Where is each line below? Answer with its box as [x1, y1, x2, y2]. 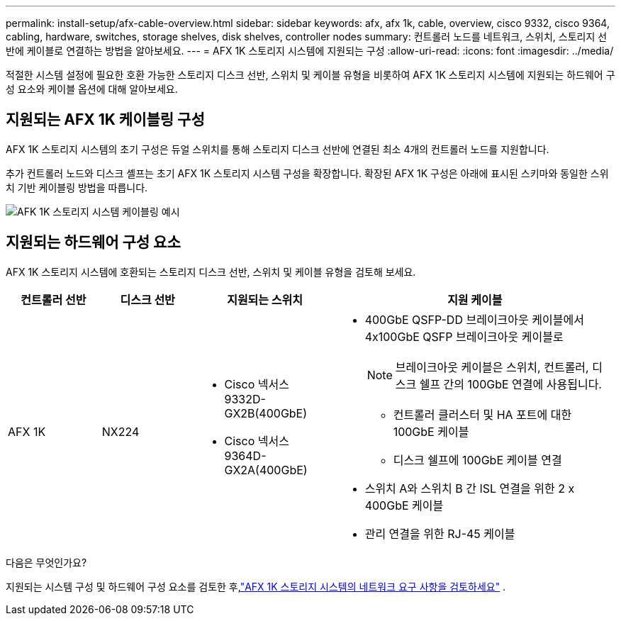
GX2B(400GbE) [224, 405, 308, 420]
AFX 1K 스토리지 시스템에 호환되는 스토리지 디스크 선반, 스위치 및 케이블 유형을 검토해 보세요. [6, 265, 416, 278]
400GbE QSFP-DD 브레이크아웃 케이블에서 [364, 312, 584, 327]
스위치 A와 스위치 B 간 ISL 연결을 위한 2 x [364, 481, 575, 496]
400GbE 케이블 [364, 498, 444, 513]
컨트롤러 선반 [21, 292, 86, 307]
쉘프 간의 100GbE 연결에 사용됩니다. [419, 376, 602, 391]
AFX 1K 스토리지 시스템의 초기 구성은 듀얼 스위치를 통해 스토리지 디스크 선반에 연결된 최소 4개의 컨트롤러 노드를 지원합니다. [6, 142, 549, 155]
